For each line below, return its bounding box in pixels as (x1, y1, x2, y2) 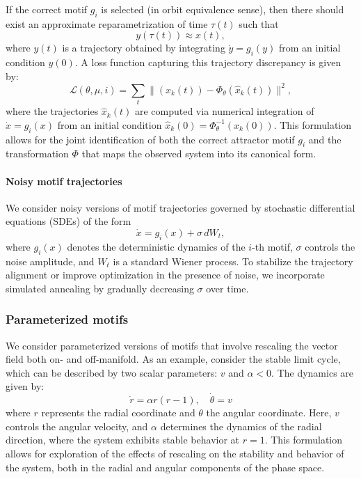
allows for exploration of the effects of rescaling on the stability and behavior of (6, 446, 344, 460)
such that (239, 16, 279, 31)
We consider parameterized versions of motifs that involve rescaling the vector (6, 338, 338, 352)
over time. (206, 281, 249, 295)
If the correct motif (6, 2, 88, 16)
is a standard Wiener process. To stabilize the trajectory (113, 253, 353, 268)
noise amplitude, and (6, 253, 95, 268)
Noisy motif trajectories (6, 173, 122, 188)
